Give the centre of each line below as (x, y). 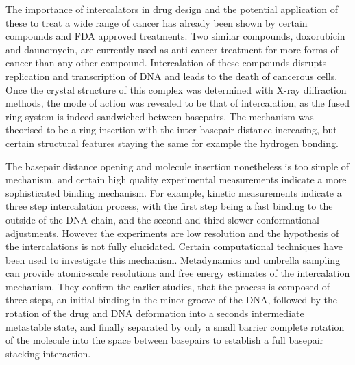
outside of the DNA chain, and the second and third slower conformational (162, 219)
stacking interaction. (48, 353)
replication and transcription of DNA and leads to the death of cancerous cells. (172, 76)
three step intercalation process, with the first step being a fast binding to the (169, 206)
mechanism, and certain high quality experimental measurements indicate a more (176, 179)
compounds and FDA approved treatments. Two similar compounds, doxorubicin (175, 36)
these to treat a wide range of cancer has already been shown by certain (157, 22)
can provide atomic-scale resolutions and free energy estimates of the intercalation (178, 273)
